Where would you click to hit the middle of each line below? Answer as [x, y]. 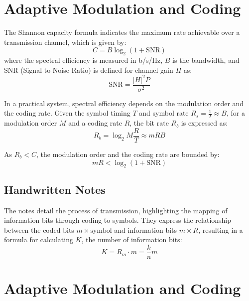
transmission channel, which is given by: [65, 42]
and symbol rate [164, 113]
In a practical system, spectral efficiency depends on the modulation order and [124, 103]
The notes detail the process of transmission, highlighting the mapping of [116, 210]
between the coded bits [39, 229]
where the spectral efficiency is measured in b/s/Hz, [83, 60]
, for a [236, 113]
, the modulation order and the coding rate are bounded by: [128, 154]
